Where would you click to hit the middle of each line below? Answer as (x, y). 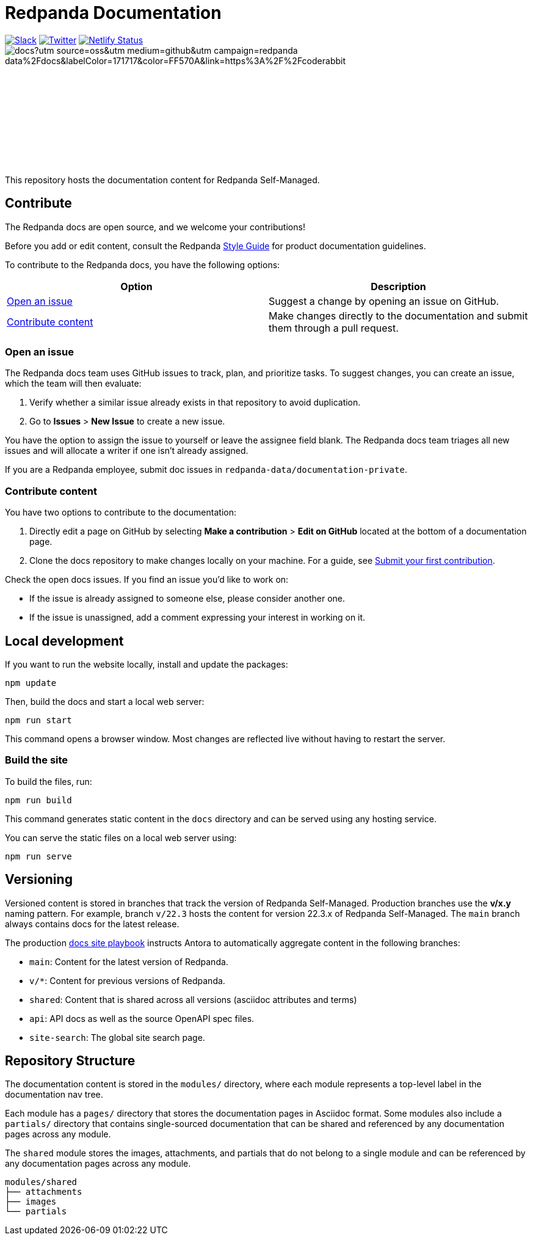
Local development (64, 641)
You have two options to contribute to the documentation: (121, 512)
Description (398, 286)
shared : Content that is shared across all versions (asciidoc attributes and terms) (193, 999)
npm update (31, 683)
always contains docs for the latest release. (92, 924)
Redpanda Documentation (113, 13)
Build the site (37, 760)
